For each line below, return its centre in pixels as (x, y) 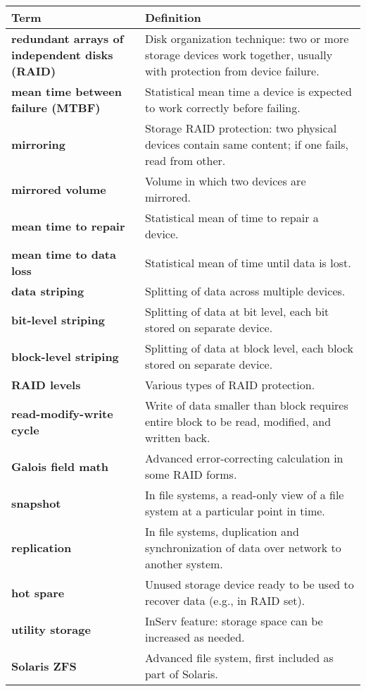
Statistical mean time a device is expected (248, 91)
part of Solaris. (181, 674)
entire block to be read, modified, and (238, 421)
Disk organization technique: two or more (247, 38)
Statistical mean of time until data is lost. (248, 262)
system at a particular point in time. (235, 511)
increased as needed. (195, 637)
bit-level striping (58, 319)
